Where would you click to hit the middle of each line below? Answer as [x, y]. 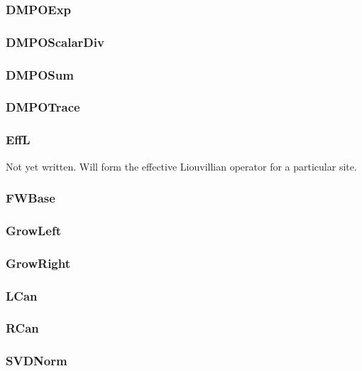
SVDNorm [37, 361]
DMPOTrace [43, 107]
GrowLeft [34, 230]
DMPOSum [40, 74]
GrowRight [38, 263]
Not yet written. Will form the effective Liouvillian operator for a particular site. [181, 166]
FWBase [31, 198]
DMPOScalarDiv [55, 42]
